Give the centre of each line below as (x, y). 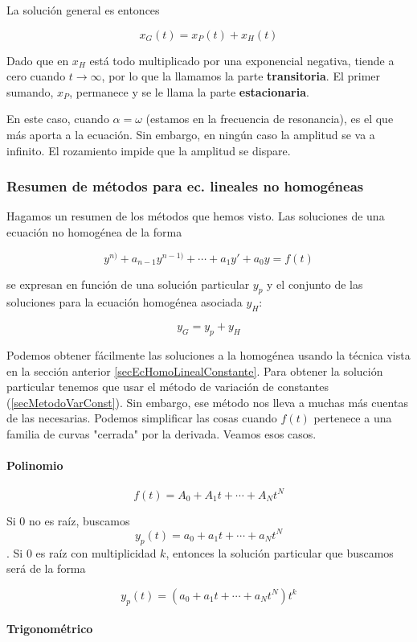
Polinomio (35, 465)
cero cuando (36, 76)
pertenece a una (353, 418)
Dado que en (38, 60)
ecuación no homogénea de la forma (94, 231)
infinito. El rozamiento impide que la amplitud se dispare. (149, 150)
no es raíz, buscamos (80, 520)
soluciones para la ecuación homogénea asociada (125, 302)
